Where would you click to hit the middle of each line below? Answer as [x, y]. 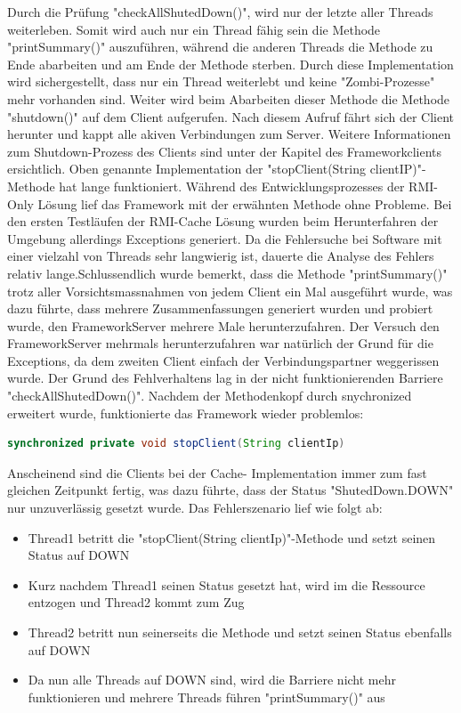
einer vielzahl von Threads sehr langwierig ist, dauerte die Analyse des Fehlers [221, 256]
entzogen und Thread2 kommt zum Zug [136, 602]
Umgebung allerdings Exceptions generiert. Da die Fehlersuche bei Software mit [225, 238]
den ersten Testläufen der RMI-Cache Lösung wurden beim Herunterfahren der [223, 221]
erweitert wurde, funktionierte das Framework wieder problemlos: [186, 413]
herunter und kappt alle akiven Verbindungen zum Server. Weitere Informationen [229, 134]
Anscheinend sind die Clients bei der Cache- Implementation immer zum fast [217, 472]
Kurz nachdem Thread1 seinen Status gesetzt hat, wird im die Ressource [226, 584]
